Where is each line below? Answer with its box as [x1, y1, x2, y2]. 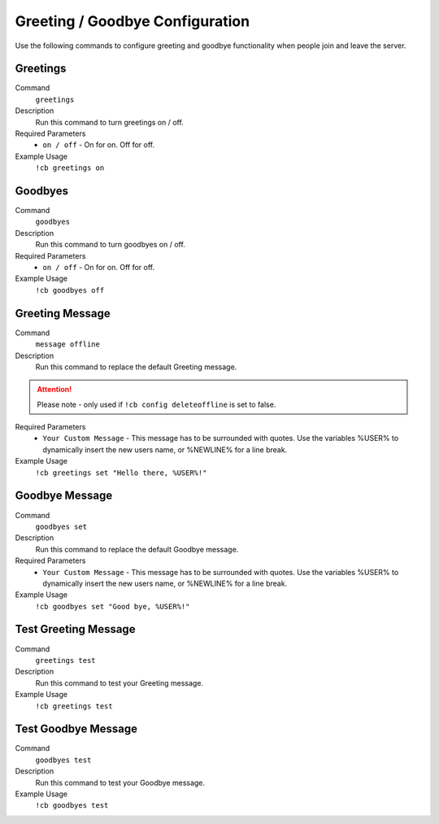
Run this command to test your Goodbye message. [35, 778, 206, 787]
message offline [35, 340, 101, 349]
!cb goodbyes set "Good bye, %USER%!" [35, 602, 190, 611]
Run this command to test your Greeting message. [35, 678, 203, 687]
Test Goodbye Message [15, 722, 138, 736]
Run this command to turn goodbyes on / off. [35, 240, 186, 250]
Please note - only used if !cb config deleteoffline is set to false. [37, 399, 276, 409]
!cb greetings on [35, 163, 105, 172]
